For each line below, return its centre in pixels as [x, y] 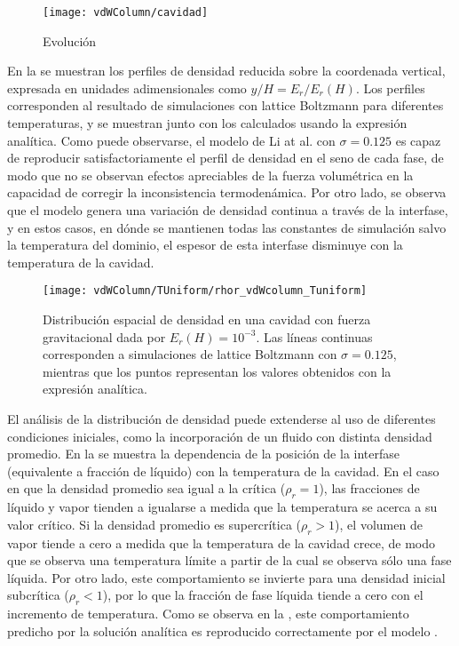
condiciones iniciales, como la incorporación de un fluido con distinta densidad [220, 436]
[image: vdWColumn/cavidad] [126, 12]
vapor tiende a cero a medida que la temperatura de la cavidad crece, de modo [221, 542]
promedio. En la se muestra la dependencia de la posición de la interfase [203, 454]
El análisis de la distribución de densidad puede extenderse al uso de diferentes [222, 419]
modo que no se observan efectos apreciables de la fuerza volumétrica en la [210, 175]
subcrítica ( [38, 595]
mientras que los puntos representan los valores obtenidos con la [217, 371]
